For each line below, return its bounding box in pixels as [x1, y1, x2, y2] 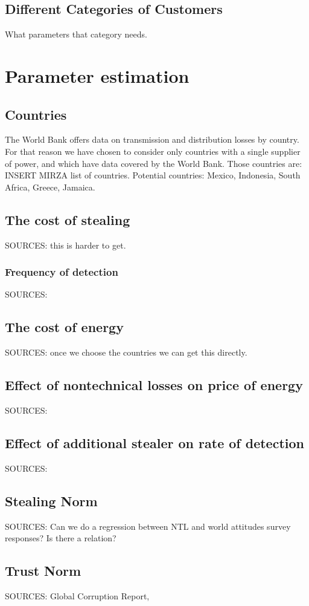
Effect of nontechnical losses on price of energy [5, 376, 303, 394]
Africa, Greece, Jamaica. [5, 180, 95, 193]
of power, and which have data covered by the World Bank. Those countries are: [5, 157, 302, 169]
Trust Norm [5, 561, 81, 580]
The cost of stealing [5, 210, 130, 229]
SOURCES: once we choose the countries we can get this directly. [5, 346, 247, 359]
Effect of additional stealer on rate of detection [5, 433, 304, 452]
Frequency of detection [5, 264, 118, 279]
